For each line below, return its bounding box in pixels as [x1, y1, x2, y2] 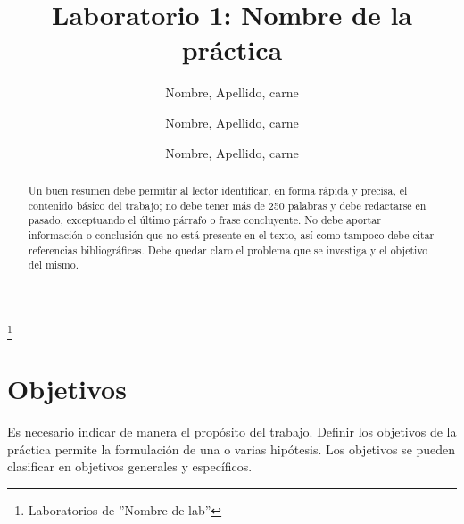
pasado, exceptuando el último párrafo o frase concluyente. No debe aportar [28, 212, 381, 228]
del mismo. [28, 257, 79, 272]
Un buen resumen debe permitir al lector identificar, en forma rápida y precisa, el [28, 182, 408, 197]
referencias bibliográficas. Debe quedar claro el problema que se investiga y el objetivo [28, 242, 428, 257]
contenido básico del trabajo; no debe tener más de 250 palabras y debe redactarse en [28, 197, 427, 212]
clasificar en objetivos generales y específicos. [7, 457, 253, 476]
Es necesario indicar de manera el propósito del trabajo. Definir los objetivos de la [7, 422, 457, 441]
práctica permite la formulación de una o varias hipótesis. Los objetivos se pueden [7, 439, 456, 458]
